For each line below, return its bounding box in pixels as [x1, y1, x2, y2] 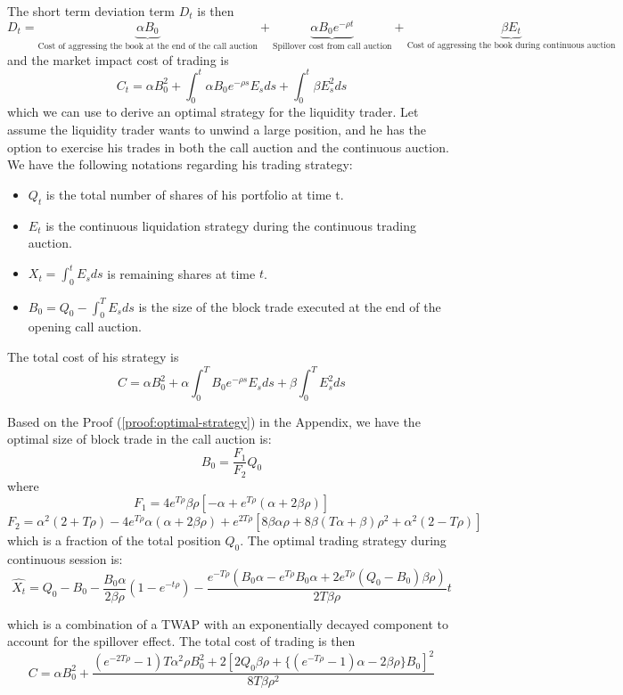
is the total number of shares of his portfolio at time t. [45, 184, 344, 203]
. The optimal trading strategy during [240, 531, 447, 550]
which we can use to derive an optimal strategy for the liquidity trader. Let [7, 102, 419, 121]
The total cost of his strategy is [7, 347, 179, 365]
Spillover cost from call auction [273, 42, 392, 52]
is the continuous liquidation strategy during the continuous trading [45, 216, 416, 234]
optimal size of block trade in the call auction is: [7, 429, 272, 448]
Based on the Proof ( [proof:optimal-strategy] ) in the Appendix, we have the [7, 412, 421, 430]
